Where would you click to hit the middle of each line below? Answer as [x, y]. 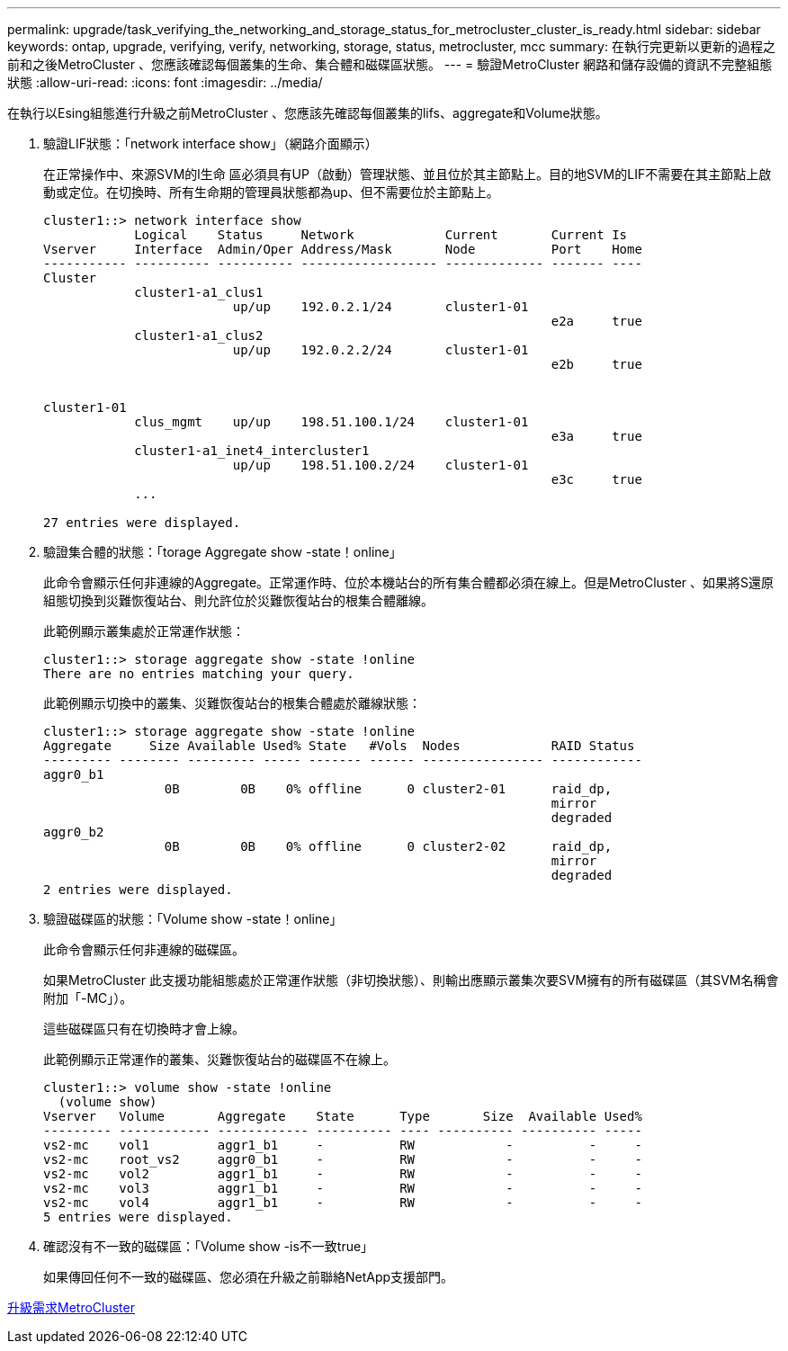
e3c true [596, 479]
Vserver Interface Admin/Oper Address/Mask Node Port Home [343, 249]
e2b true [596, 364]
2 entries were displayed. [138, 890]
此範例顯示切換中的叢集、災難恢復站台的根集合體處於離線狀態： [232, 703]
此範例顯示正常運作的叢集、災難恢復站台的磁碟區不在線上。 [219, 1059]
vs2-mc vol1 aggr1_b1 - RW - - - [343, 1145]
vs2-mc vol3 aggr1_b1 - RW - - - [343, 1188]
